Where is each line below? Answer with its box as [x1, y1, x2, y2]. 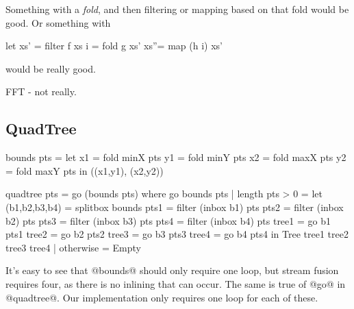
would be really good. [5, 61, 96, 75]
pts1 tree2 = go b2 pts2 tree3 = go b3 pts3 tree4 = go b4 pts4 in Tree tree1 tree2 [5, 227, 349, 241]
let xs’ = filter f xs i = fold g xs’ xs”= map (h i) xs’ [5, 38, 223, 53]
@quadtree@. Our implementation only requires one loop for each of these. [5, 290, 318, 304]
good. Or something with [5, 15, 111, 29]
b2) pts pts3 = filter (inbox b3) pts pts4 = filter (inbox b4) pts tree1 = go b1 [5, 213, 331, 227]
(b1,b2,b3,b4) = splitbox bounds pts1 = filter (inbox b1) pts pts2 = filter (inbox [5, 199, 344, 214]
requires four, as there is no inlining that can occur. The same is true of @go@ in [5, 276, 346, 291]
